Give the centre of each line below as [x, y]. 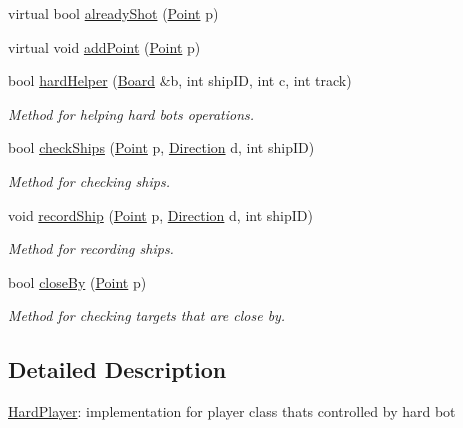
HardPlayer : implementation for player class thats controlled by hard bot [232, 411]
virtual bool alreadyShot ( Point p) [113, 13]
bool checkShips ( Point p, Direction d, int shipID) [161, 147]
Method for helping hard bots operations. [131, 113]
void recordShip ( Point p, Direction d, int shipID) [160, 214]
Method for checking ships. [89, 180]
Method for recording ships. [91, 248]
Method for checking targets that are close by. [147, 315]
